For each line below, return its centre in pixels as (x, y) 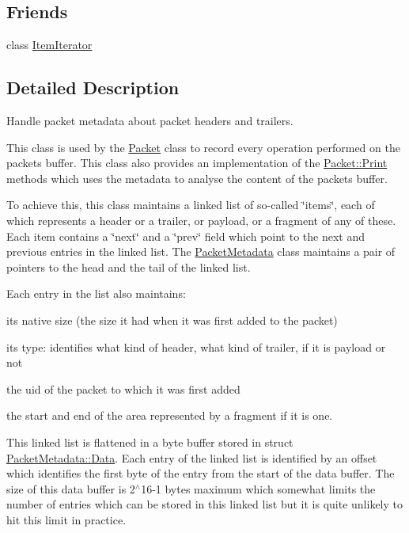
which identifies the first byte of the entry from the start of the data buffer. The (201, 473)
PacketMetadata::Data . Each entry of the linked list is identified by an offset (192, 457)
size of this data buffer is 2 (71, 488)
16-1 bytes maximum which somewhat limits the (258, 488)
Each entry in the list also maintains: (96, 293)
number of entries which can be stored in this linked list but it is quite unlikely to (205, 504)
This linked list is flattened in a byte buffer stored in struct (150, 442)
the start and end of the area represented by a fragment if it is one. (170, 415)
